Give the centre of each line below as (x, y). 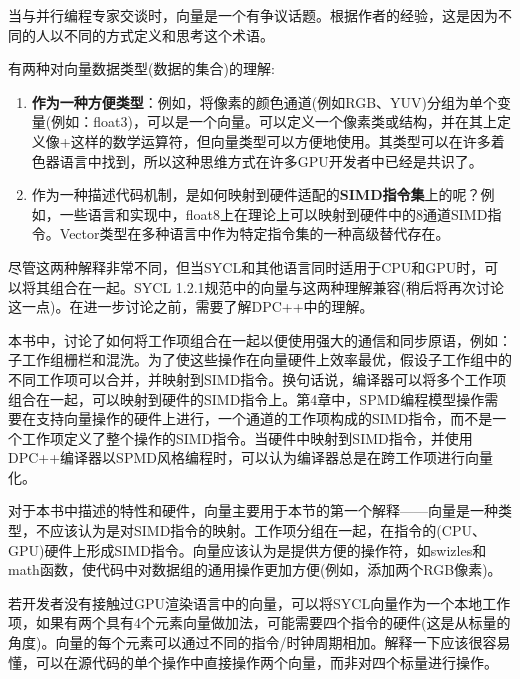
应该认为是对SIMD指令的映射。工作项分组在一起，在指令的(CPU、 (267, 530)
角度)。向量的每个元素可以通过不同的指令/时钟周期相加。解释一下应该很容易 (259, 642)
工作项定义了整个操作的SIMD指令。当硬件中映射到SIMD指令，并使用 (247, 437)
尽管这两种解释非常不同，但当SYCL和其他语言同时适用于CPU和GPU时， (246, 266)
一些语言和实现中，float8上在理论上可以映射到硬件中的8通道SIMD (273, 213)
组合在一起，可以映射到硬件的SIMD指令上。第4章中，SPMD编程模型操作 (246, 398)
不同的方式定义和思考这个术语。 (168, 34)
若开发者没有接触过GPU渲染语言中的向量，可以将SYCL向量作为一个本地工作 (259, 602)
